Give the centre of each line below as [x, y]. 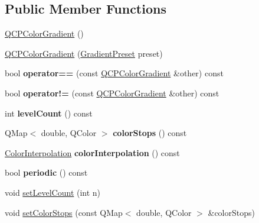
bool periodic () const [46, 172]
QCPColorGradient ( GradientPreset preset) [84, 53]
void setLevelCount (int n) [53, 192]
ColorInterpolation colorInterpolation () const [92, 152]
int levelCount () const [49, 113]
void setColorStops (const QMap [64, 212]
